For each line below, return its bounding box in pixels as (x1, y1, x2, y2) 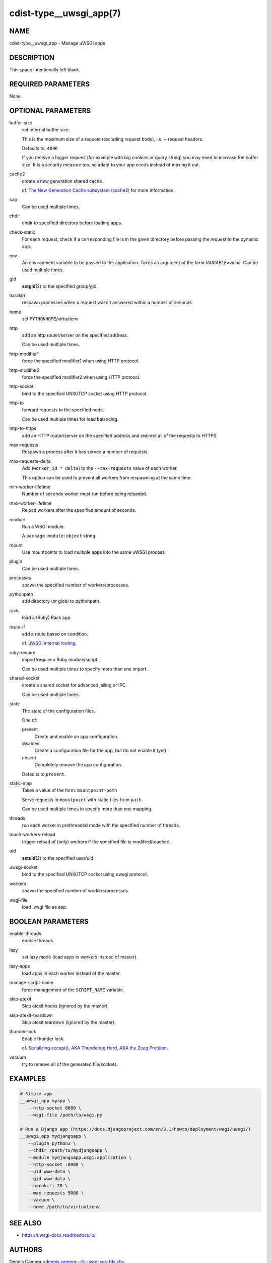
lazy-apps (9, 963, 30, 969)
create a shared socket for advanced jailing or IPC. (22, 682, 127, 688)
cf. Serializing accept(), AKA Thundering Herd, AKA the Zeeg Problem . (22, 1045, 168, 1051)
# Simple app (20, 1091, 52, 1097)
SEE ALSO (9, 1219, 42, 1227)
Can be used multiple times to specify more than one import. (22, 666, 148, 672)
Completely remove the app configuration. (34, 762, 122, 768)
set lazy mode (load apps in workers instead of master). (22, 954, 138, 960)
